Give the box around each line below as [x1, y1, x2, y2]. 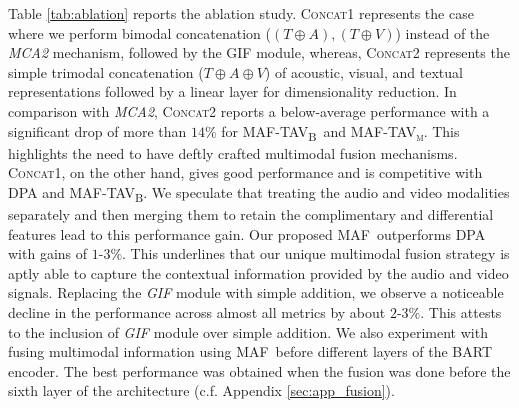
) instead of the [395, 22, 490, 43]
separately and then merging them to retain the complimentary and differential [8, 204, 494, 224]
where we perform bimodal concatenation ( [8, 22, 272, 43]
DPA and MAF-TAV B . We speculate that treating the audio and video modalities [8, 181, 510, 205]
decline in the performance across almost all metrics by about [8, 301, 386, 322]
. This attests [420, 301, 502, 322]
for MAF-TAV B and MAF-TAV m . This [221, 120, 460, 144]
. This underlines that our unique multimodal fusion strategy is [122, 243, 510, 264]
